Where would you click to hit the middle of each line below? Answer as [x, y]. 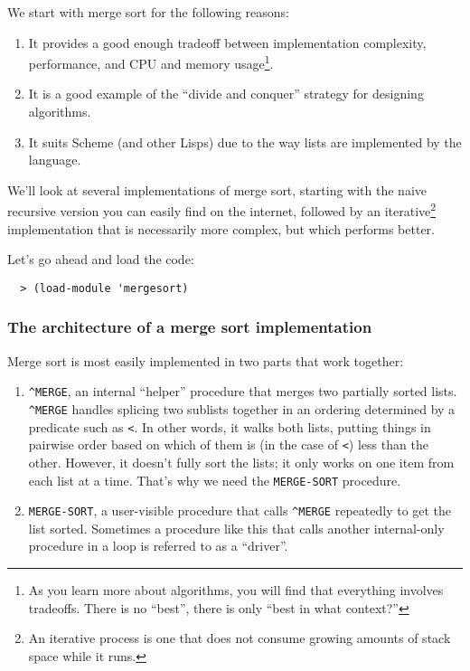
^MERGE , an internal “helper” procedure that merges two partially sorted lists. [243, 391]
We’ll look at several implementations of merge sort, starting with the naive [217, 189]
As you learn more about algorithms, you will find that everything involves [236, 590]
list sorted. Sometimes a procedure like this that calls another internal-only [236, 528]
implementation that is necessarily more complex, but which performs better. [221, 228]
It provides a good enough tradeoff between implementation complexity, [227, 42]
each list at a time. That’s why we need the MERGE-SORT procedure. [215, 480]
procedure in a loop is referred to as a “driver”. [158, 546]
